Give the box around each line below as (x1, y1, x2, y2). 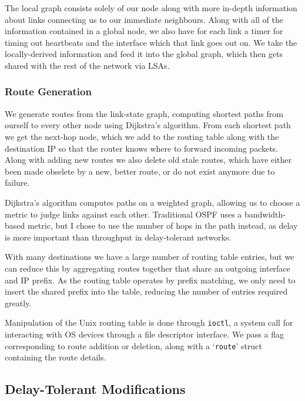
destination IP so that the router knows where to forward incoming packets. (5, 142, 279, 154)
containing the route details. (5, 351, 106, 363)
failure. (5, 176, 30, 189)
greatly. (5, 296, 32, 309)
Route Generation (5, 84, 92, 99)
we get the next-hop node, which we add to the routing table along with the (5, 130, 279, 142)
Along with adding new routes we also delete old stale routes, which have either (5, 153, 292, 166)
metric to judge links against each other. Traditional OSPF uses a (5, 208, 242, 220)
